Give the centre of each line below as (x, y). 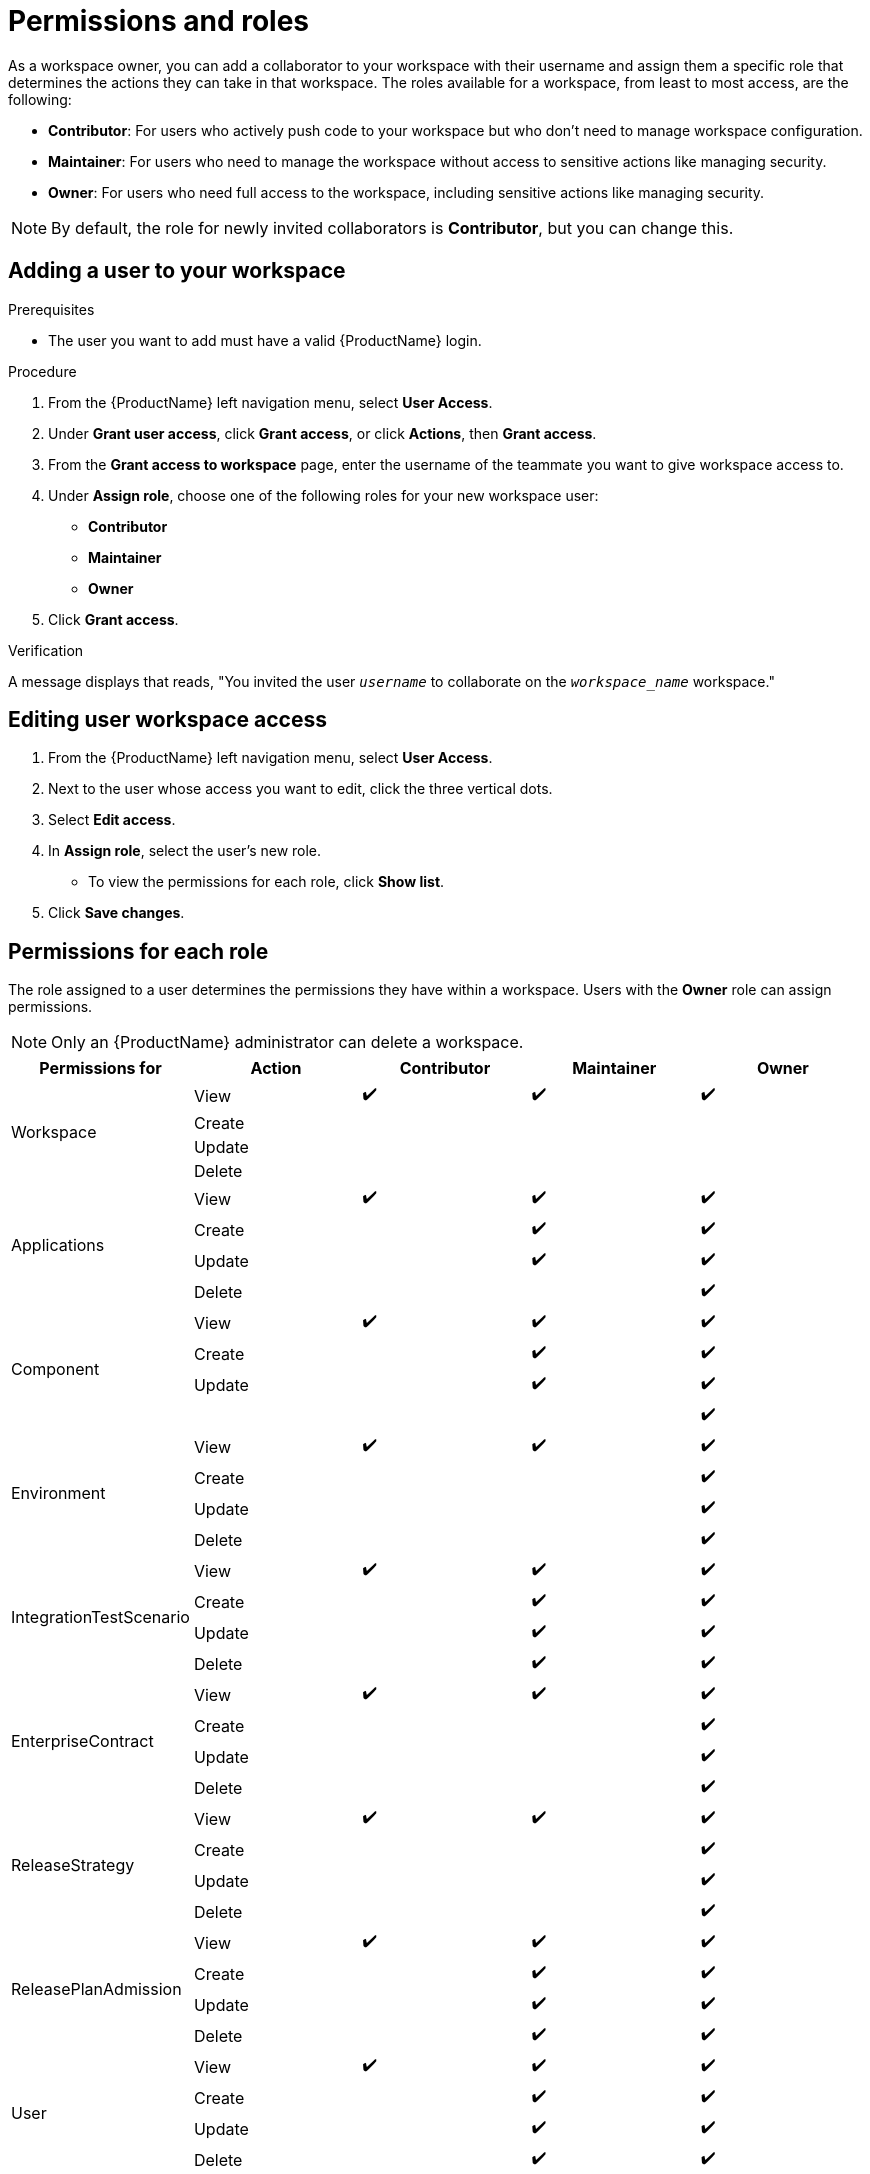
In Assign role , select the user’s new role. (185, 851)
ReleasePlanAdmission (96, 1989)
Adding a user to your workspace (177, 271)
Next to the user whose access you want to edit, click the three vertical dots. (300, 789)
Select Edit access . (112, 820)
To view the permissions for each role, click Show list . (266, 882)
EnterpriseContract (82, 1741)
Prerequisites (51, 309)
